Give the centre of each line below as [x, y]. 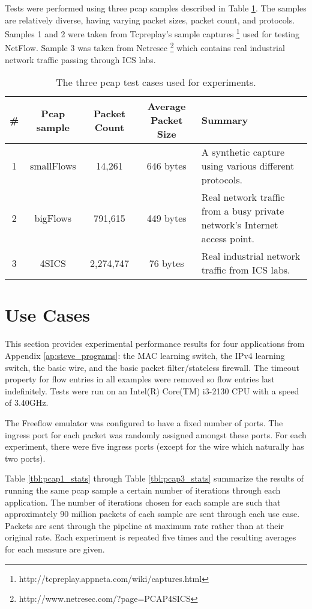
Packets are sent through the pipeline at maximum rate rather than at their [144, 525]
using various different [248, 166]
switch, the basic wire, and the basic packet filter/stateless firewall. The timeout [152, 367]
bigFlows [53, 218]
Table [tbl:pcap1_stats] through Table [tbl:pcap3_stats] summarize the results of [154, 478]
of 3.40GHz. [27, 402]
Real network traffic [243, 197]
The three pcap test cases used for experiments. [156, 82]
